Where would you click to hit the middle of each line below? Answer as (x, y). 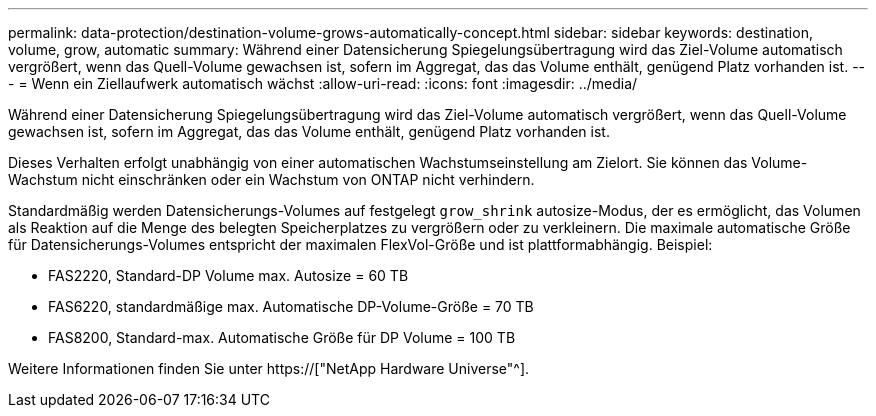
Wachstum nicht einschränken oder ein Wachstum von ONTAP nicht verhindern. (271, 179)
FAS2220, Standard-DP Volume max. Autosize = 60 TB (228, 275)
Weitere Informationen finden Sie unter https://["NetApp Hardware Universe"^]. (269, 368)
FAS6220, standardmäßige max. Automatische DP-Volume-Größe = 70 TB (291, 306)
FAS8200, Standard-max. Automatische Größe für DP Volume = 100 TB (282, 337)
